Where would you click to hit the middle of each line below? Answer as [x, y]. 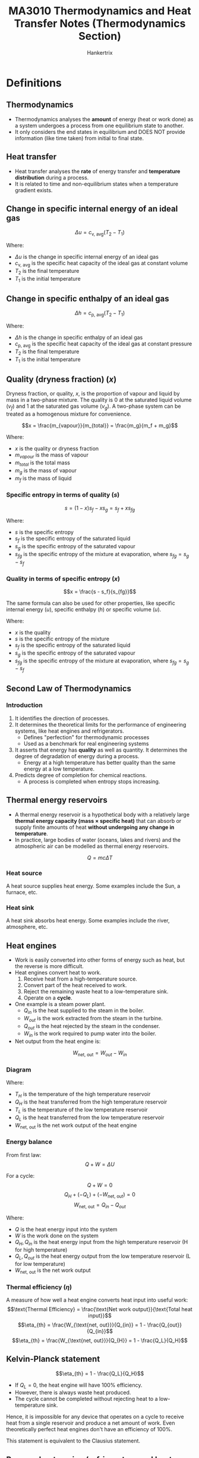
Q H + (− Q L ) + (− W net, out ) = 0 [100, 1195]
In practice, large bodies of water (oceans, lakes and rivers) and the [98, 840]
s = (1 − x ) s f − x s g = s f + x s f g [100, 508]
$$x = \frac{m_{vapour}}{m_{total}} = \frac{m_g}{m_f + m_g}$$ [100, 426]
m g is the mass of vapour [46, 471]
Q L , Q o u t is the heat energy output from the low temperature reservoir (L [103, 1257]
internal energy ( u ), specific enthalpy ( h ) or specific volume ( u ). [84, 609]
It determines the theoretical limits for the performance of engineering [100, 724]
